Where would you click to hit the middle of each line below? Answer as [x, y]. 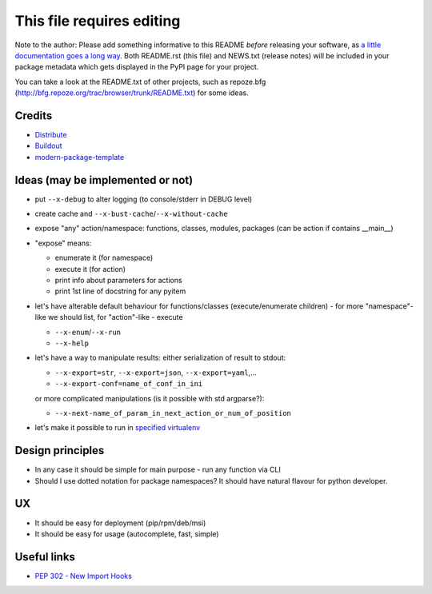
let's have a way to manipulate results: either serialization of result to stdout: [160, 358]
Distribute [51, 135]
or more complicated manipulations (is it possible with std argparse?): [150, 398]
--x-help [72, 343]
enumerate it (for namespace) [104, 258]
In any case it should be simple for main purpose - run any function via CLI [158, 470]
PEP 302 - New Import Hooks [83, 576]
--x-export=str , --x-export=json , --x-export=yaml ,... [156, 373]
